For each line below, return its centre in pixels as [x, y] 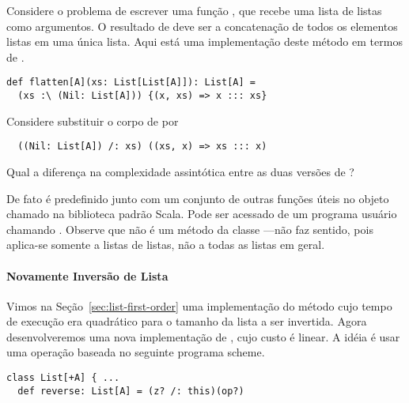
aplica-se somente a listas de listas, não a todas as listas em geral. [166, 245]
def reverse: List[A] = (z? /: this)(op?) [131, 391]
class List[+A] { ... [63, 378]
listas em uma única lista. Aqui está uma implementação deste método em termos [204, 41]
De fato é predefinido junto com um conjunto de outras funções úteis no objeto [198, 198]
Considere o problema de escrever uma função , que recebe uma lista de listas [194, 10]
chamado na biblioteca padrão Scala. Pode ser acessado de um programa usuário [202, 214]
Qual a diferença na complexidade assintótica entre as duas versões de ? [180, 171]
